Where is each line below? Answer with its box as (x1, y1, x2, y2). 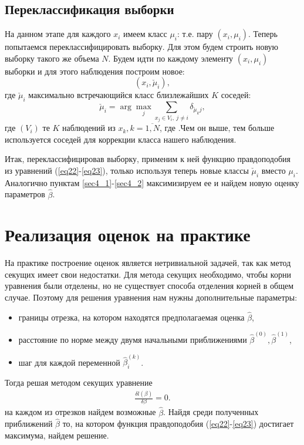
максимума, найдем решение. (5, 429, 109, 441)
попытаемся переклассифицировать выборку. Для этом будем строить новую (5, 41, 279, 53)
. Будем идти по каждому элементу (108, 52, 234, 64)
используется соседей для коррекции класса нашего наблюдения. (5, 133, 237, 145)
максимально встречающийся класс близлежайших (28, 89, 209, 101)
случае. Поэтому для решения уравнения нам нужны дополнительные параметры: (5, 291, 298, 304)
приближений (5, 417, 53, 430)
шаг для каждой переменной (18, 356, 120, 368)
